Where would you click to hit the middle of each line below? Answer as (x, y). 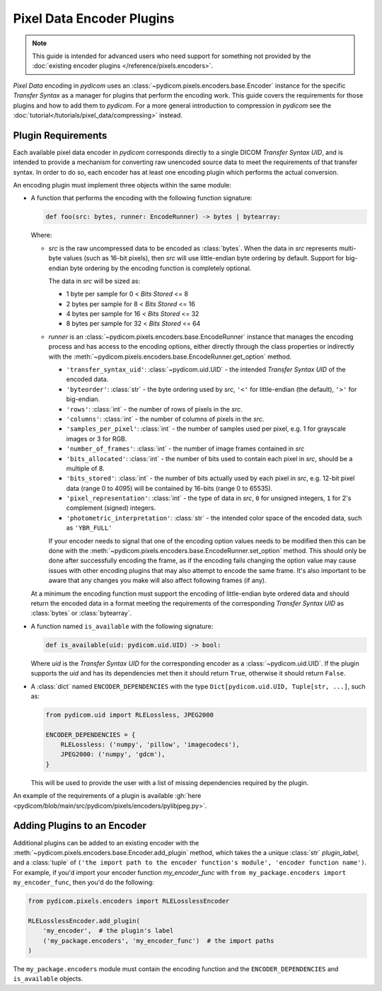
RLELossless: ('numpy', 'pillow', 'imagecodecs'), (150, 745)
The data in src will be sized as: (94, 281)
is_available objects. (48, 979)
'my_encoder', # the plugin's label (108, 931)
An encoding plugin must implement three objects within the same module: (122, 185)
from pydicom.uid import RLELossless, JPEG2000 (129, 715)
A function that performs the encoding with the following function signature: (141, 198)
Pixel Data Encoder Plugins (94, 18)
